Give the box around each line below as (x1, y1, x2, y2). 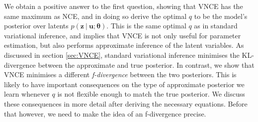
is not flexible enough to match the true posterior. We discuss (57, 89, 245, 99)
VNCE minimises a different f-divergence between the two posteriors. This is (4, 69, 237, 80)
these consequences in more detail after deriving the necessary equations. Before (4, 98, 248, 109)
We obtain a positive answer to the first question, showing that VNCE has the (4, 1, 243, 11)
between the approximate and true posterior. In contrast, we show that (38, 59, 255, 70)
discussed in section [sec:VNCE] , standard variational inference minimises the (4, 49, 240, 60)
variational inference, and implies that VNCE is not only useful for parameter (4, 30, 241, 40)
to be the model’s (194, 10, 248, 21)
